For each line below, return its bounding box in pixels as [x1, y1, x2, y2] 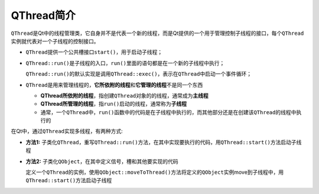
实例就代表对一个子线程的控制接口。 [11, 37, 99, 44]
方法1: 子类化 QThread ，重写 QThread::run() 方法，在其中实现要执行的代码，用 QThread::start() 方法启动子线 [25, 138, 302, 145]
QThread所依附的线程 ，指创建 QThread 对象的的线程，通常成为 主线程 [40, 92, 209, 99]
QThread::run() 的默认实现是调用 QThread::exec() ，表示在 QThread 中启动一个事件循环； [25, 70, 252, 77]
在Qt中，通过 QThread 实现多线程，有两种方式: [11, 128, 123, 135]
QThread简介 [11, 9, 76, 22]
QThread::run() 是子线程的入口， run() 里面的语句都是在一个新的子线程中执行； [25, 59, 225, 66]
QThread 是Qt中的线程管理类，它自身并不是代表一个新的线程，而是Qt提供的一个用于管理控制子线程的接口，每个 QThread [11, 30, 304, 37]
